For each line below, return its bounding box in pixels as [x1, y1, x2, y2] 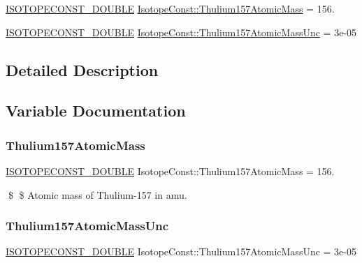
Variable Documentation [6, 100, 186, 121]
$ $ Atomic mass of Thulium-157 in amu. [8, 187, 187, 202]
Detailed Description [6, 59, 159, 80]
